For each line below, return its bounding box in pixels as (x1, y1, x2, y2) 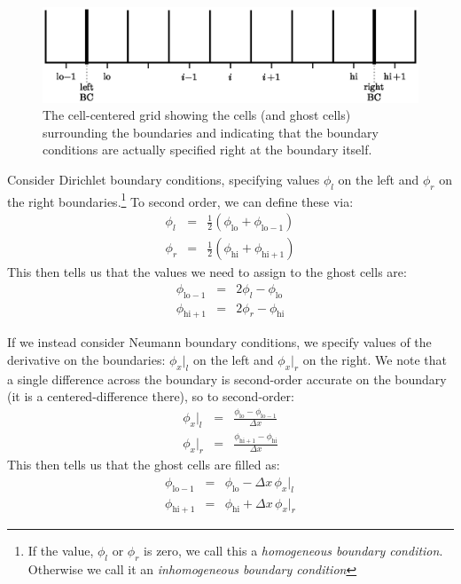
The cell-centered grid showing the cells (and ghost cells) (43, 106, 351, 124)
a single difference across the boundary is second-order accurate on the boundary (7, 369, 447, 388)
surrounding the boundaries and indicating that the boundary (43, 122, 379, 141)
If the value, (27, 541, 94, 560)
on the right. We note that (302, 350, 448, 368)
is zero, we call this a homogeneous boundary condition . (144, 541, 443, 560)
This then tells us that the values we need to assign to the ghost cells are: (7, 263, 407, 281)
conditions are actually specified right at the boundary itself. (43, 140, 372, 159)
